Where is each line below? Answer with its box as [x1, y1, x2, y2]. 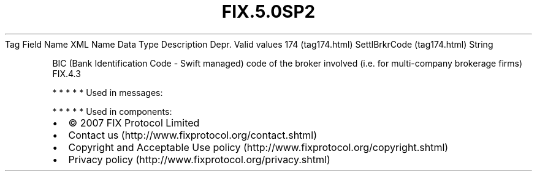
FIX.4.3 [52, 68, 81, 79]
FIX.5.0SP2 [221, 1, 316, 22]
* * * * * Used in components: [52, 106, 172, 117]
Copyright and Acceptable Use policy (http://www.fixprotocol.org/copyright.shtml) [68, 141, 449, 153]
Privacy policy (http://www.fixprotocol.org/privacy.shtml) [68, 153, 330, 166]
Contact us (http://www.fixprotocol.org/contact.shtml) [68, 128, 318, 141]
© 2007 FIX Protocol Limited [68, 116, 200, 129]
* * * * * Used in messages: [52, 87, 163, 98]
